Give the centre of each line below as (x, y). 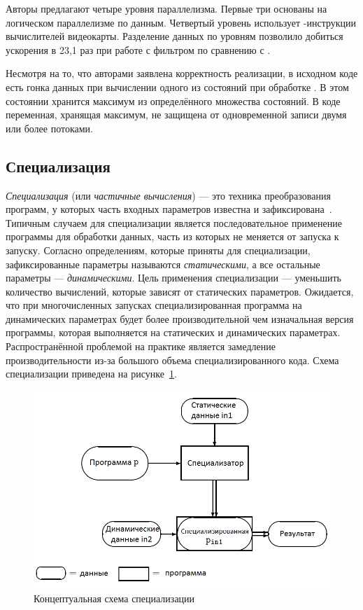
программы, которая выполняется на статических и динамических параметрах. (173, 332)
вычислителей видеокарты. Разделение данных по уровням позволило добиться (175, 36)
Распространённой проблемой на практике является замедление (141, 346)
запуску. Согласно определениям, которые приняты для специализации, (158, 250)
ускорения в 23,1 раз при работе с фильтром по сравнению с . (138, 49)
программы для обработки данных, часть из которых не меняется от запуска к (172, 236)
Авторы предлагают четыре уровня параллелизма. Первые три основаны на (166, 8)
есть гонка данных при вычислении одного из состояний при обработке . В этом (177, 86)
